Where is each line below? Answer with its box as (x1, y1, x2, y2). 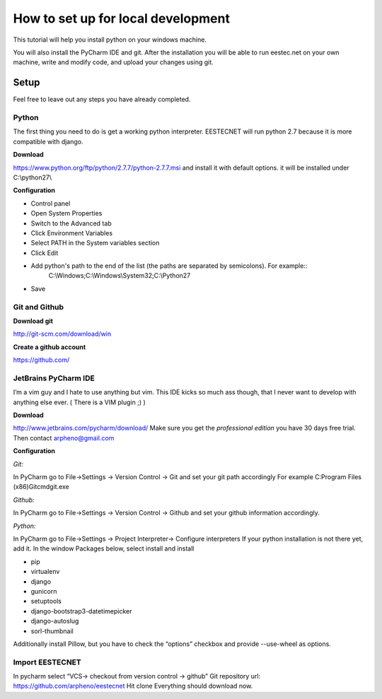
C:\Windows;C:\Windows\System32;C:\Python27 (48, 271, 191, 280)
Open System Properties (30, 209, 103, 218)
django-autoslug (30, 617, 79, 625)
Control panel (30, 199, 71, 208)
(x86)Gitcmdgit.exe (13, 483, 70, 491)
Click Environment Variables (30, 228, 113, 237)
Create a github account (13, 343, 86, 351)
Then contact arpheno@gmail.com (13, 433, 115, 442)
